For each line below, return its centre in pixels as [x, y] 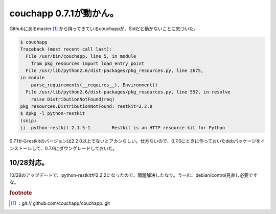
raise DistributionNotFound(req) [73, 99]
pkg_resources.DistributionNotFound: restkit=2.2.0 [86, 106]
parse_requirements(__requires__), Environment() [94, 85]
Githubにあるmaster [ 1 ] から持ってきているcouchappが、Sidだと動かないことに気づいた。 [104, 29]
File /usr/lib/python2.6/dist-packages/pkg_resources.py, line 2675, [115, 71]
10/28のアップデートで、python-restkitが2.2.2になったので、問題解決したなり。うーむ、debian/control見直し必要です [134, 175]
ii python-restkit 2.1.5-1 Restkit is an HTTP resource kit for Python [123, 128]
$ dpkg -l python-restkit [53, 113]
